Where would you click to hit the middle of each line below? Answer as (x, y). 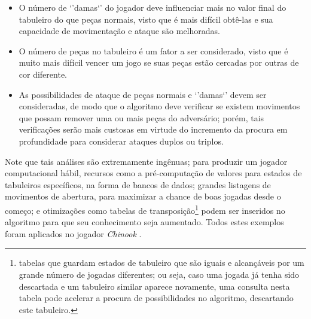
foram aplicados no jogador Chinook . (73, 233)
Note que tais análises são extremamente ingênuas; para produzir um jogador (146, 161)
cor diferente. (43, 74)
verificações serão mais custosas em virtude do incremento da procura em (153, 129)
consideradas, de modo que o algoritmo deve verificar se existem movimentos (159, 106)
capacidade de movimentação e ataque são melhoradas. (119, 31)
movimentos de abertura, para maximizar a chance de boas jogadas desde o (143, 196)
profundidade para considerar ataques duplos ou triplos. (121, 141)
